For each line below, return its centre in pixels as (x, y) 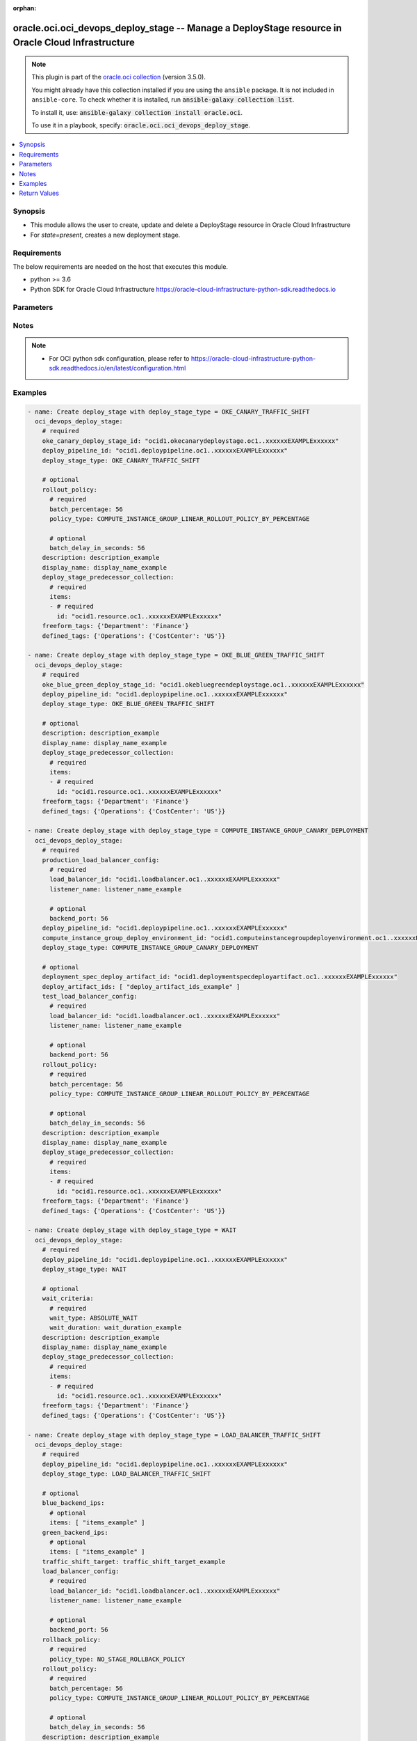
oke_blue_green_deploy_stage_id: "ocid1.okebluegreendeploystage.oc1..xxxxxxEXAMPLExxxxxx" (203, 685)
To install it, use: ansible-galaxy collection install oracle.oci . (137, 112)
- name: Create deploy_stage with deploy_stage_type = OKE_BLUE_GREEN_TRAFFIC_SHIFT (176, 655)
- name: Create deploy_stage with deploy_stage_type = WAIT (132, 1230)
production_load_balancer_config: (101, 860)
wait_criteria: (68, 1298)
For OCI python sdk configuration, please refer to (119, 358)
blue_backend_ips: (73, 1503)
